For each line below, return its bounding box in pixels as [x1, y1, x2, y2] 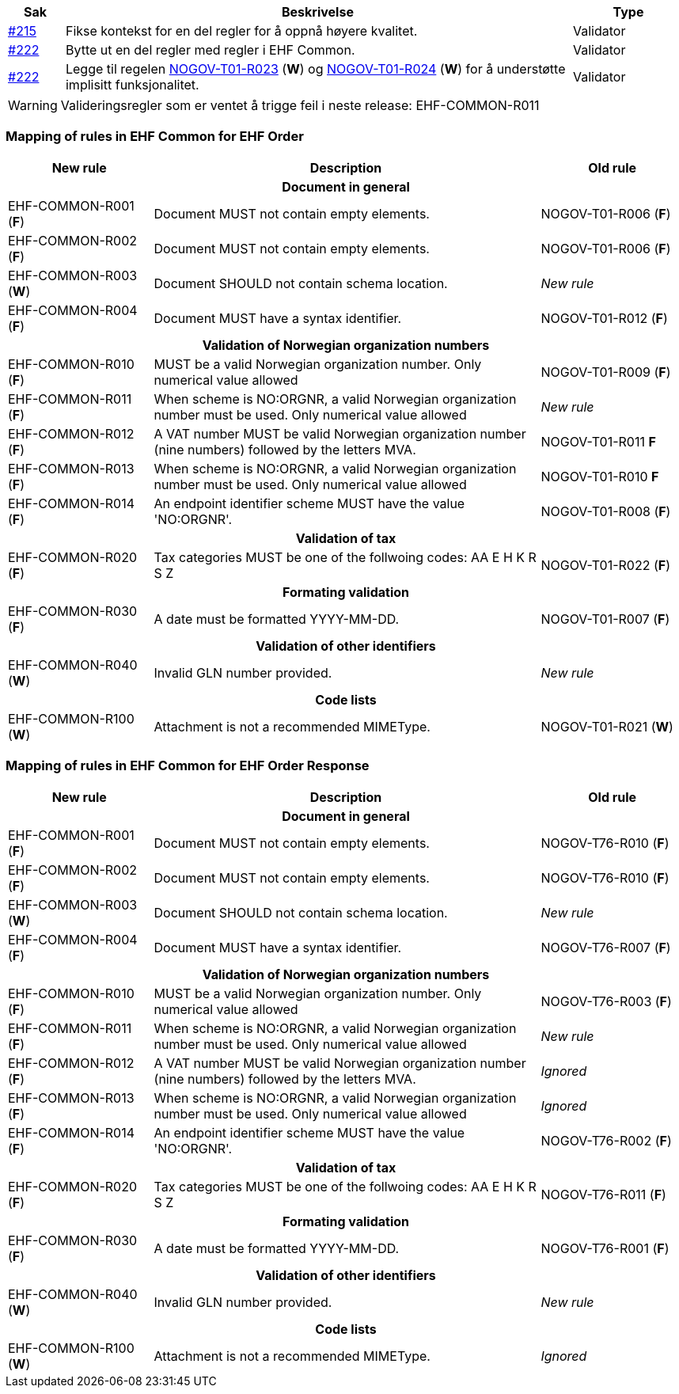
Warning [8, 97, 58, 113]
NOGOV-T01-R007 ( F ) [541, 610, 670, 627]
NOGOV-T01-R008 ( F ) [541, 503, 671, 519]
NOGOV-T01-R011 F [541, 433, 656, 450]
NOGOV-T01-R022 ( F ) [541, 556, 670, 573]
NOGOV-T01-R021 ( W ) [541, 718, 673, 735]
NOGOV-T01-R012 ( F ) [541, 310, 668, 326]
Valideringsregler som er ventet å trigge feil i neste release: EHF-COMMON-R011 [60, 97, 540, 113]
